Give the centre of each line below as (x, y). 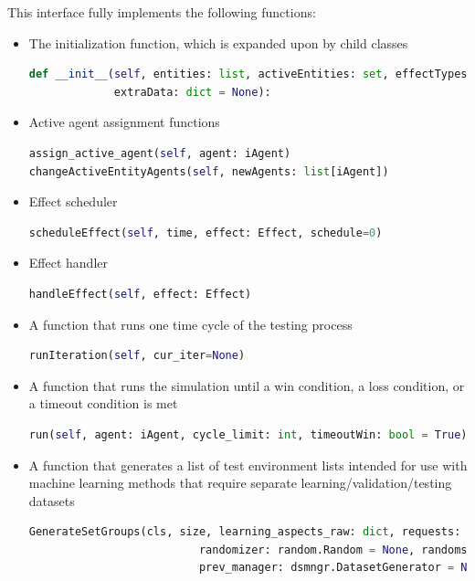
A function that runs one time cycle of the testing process (190, 324)
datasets (52, 500)
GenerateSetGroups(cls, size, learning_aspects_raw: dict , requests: (245, 532)
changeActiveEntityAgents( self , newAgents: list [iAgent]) (209, 171)
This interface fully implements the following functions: (162, 12)
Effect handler (68, 263)
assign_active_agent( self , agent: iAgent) (160, 153)
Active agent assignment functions (124, 122)
